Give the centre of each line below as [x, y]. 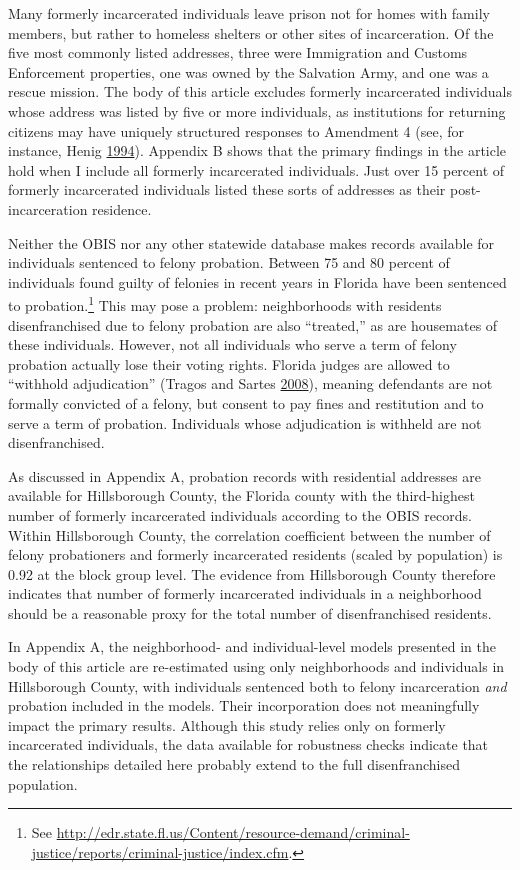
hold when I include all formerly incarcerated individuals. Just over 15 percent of [256, 169]
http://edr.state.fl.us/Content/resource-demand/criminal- [233, 832]
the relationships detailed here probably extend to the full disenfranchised [234, 764]
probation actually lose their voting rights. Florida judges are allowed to [229, 363]
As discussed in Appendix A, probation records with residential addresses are [245, 475]
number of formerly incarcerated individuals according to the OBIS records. [240, 514]
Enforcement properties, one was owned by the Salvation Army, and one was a [248, 71]
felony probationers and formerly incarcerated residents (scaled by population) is [255, 554]
